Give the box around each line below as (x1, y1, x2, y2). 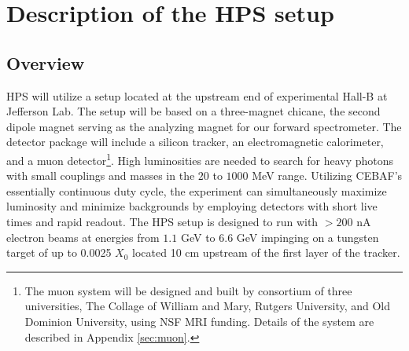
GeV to (180, 229, 216, 245)
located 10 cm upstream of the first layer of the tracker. (132, 244, 400, 261)
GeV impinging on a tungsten (236, 229, 379, 245)
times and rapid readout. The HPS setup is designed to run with (6, 213, 319, 229)
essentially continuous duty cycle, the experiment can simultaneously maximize (6, 182, 387, 199)
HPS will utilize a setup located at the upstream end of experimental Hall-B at (6, 87, 388, 104)
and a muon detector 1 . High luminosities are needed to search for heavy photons (6, 149, 394, 168)
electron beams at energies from (6, 229, 160, 245)
